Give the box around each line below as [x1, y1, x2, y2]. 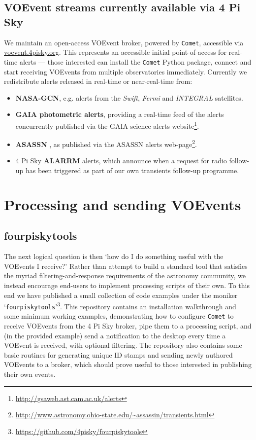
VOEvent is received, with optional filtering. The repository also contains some [4, 340, 242, 350]
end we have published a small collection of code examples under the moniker [4, 290, 238, 300]
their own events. [4, 369, 56, 379]
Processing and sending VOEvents [4, 194, 241, 214]
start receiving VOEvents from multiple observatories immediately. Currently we [4, 66, 247, 76]
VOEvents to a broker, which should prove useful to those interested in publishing [4, 359, 252, 369]
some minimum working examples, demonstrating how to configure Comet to [4, 311, 234, 321]
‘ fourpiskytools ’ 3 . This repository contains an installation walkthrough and [4, 300, 236, 311]
